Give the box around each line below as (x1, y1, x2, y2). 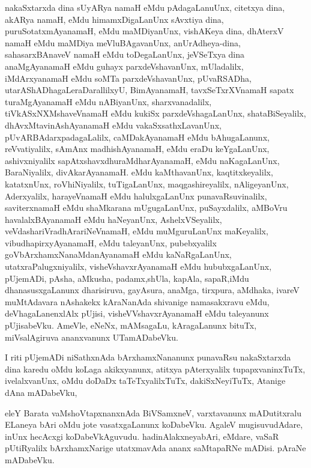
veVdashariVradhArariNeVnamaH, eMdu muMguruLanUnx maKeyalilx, (5, 225, 268, 237)
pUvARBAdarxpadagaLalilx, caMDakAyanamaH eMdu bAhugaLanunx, (5, 130, 270, 143)
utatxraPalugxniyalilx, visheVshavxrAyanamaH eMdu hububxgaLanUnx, (5, 260, 272, 273)
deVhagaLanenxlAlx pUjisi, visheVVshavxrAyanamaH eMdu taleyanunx (5, 307, 269, 320)
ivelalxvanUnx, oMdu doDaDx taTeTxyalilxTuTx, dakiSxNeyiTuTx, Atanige (5, 374, 286, 387)
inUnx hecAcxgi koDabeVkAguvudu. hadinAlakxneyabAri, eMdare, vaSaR (5, 430, 279, 442)
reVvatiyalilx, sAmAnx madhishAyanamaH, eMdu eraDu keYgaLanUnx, (5, 142, 270, 155)
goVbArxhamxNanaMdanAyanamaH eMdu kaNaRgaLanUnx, (5, 248, 232, 261)
